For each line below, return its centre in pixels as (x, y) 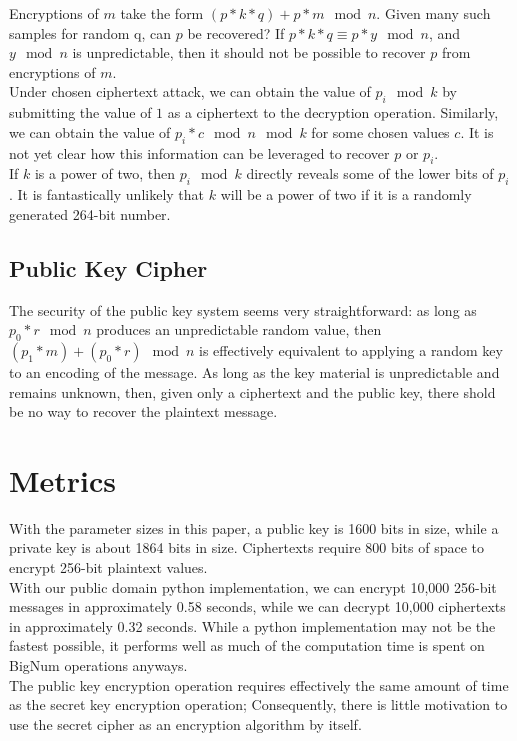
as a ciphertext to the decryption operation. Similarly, (333, 112)
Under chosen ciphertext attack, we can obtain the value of (190, 91)
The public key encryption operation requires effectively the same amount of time (259, 684)
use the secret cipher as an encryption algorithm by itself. (185, 723)
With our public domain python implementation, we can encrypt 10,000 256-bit (253, 586)
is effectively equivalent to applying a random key (351, 349)
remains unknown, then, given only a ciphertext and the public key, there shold (252, 391)
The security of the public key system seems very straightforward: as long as (243, 309)
